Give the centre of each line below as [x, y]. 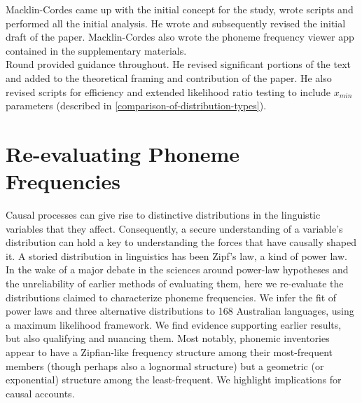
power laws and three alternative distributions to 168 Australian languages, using [180, 311]
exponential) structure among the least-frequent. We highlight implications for [174, 380]
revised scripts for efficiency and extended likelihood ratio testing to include [168, 91]
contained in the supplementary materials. [96, 50]
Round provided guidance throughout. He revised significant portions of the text [178, 64]
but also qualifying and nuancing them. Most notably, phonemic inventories [168, 338]
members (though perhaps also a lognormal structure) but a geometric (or [165, 366]
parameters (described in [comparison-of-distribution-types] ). [136, 105]
